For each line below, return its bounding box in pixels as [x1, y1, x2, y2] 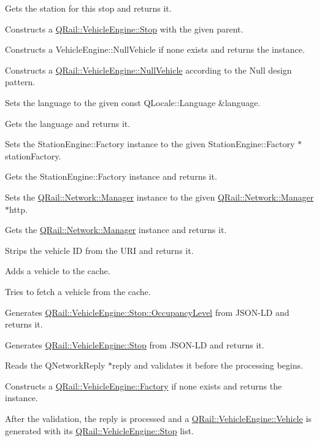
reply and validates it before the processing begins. [112, 359, 303, 372]
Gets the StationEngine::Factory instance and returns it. [5, 170, 217, 183]
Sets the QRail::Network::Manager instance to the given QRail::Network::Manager [5, 190, 314, 203]
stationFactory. [5, 149, 61, 162]
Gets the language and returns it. [5, 117, 131, 129]
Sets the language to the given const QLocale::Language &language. [5, 96, 261, 109]
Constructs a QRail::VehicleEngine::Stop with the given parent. [5, 22, 244, 35]
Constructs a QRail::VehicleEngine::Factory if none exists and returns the [5, 379, 282, 392]
